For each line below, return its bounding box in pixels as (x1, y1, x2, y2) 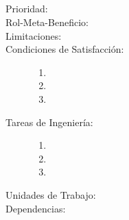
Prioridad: (5, 1, 48, 16)
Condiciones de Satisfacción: (5, 42, 124, 56)
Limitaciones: (5, 28, 62, 42)
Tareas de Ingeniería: (5, 114, 93, 129)
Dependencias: (5, 201, 66, 215)
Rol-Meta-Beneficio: (5, 14, 89, 29)
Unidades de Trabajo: (5, 187, 96, 201)
